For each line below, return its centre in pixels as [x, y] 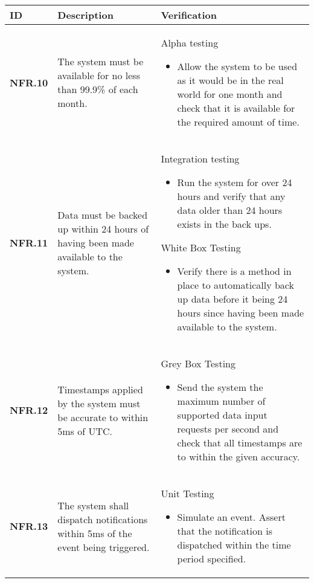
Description [85, 15]
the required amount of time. [238, 122]
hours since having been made [241, 313]
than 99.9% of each [98, 89]
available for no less [99, 75]
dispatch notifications [103, 519]
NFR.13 [29, 526]
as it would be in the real [230, 80]
